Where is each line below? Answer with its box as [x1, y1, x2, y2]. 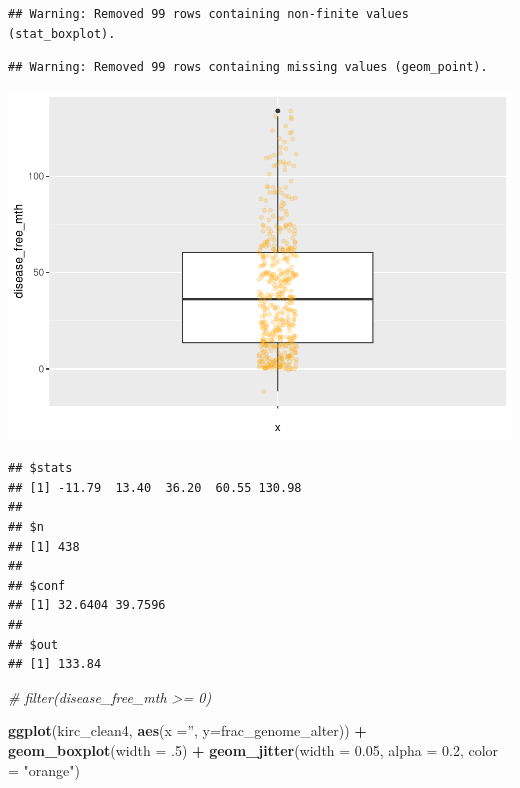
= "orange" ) [8, 759, 80, 780]
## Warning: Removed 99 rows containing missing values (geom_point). [8, 60, 488, 75]
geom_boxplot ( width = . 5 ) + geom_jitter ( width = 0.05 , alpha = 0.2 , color [8, 740, 499, 761]
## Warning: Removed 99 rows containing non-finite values [8, 7, 409, 21]
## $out [8, 637, 59, 652]
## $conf [8, 578, 66, 593]
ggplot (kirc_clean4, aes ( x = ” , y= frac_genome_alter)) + [8, 720, 367, 741]
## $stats [8, 461, 73, 476]
